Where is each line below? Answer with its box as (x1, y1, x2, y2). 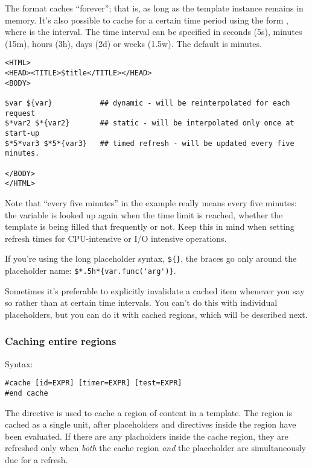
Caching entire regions (5, 334, 116, 349)
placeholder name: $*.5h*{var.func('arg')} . (5, 264, 176, 276)
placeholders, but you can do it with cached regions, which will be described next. (5, 308, 308, 320)
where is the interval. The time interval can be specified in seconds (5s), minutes (5, 25, 302, 38)
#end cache (5, 388, 48, 397)
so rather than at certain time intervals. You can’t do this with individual (5, 296, 278, 309)
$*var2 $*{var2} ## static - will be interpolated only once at (5, 119, 294, 128)
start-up (5, 128, 40, 138)
